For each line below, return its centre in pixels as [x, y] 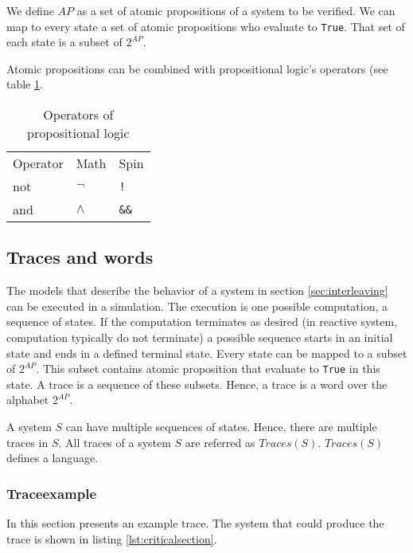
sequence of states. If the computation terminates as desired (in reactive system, [202, 322]
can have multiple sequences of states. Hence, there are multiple [221, 427]
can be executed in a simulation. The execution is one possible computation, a [197, 306]
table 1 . [25, 84]
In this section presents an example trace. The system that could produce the [195, 523]
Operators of [78, 115]
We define [30, 10]
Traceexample [52, 493]
